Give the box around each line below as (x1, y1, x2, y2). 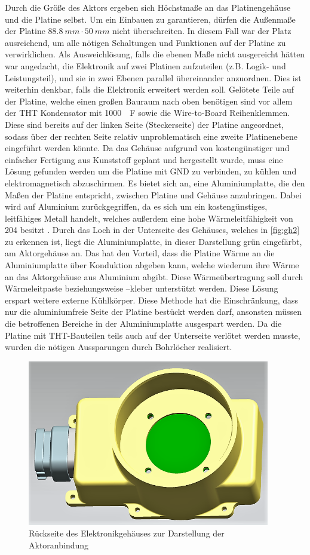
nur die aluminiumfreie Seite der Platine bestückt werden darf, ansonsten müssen (5, 305, 302, 318)
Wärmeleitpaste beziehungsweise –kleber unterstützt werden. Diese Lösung (5, 282, 278, 295)
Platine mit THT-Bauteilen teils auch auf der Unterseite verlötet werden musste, (5, 329, 300, 341)
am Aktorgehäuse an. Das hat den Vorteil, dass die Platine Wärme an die (5, 247, 275, 259)
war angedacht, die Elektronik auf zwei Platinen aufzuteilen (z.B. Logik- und (5, 59, 286, 72)
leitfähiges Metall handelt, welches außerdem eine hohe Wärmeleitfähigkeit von (5, 211, 293, 224)
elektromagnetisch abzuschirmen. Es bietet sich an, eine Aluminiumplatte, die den (5, 176, 305, 189)
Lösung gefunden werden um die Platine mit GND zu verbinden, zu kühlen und (5, 165, 297, 177)
